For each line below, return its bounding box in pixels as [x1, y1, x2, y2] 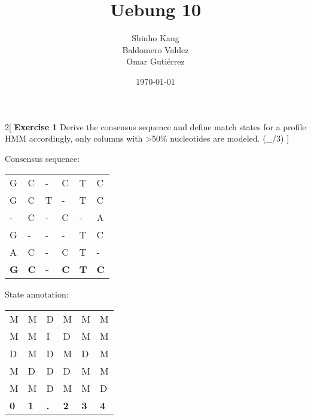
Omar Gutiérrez [126, 55, 185, 68]
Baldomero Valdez [122, 43, 189, 56]
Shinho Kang [132, 32, 179, 44]
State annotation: [5, 288, 69, 301]
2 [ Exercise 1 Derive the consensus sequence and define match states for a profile [5, 120, 306, 133]
